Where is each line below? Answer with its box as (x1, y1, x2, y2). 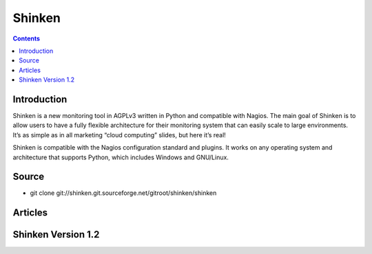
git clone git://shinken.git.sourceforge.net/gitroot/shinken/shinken (30, 189, 217, 197)
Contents (12, 34, 41, 43)
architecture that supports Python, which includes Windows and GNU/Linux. (12, 153, 229, 161)
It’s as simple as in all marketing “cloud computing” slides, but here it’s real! (12, 130, 227, 139)
